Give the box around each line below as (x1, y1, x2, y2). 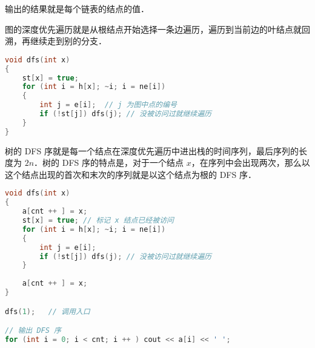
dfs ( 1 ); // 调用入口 (5, 307, 90, 316)
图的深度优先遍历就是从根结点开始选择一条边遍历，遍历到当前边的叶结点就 (5, 22, 302, 35)
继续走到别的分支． (30, 34, 107, 47)
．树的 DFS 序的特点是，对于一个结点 (34, 156, 184, 169)
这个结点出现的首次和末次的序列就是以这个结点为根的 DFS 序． (5, 168, 256, 180)
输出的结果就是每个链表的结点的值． (5, 2, 149, 15)
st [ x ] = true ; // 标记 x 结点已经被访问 (22, 216, 174, 225)
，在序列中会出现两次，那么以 (191, 156, 310, 169)
